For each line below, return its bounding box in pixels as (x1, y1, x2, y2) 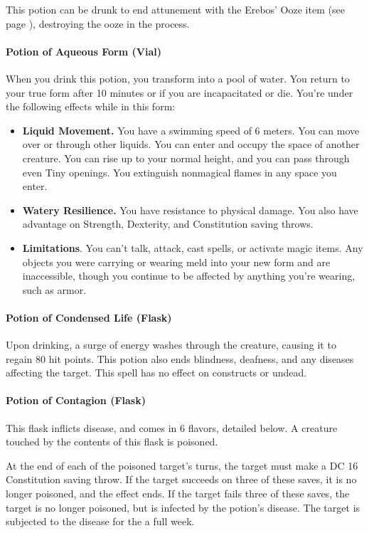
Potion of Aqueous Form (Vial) (6, 43, 161, 58)
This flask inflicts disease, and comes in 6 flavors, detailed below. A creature (6, 420, 338, 435)
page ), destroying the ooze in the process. (6, 16, 190, 31)
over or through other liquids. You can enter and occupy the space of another (22, 137, 360, 152)
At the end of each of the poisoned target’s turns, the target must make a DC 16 (6, 458, 358, 473)
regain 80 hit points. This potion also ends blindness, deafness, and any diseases (6, 351, 354, 366)
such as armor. (22, 282, 87, 297)
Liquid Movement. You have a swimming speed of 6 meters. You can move (22, 122, 360, 137)
